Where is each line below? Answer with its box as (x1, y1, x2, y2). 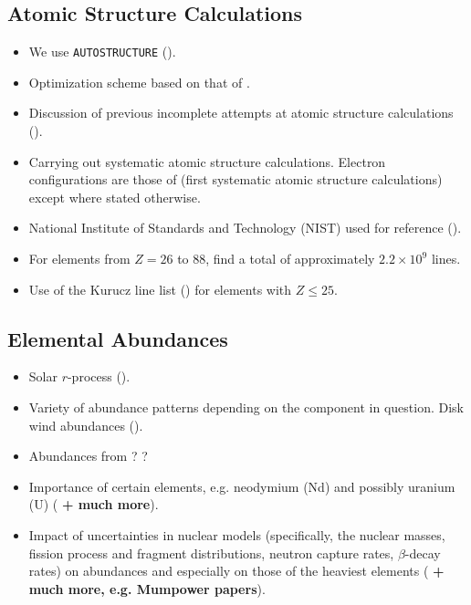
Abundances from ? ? (28, 446, 148, 465)
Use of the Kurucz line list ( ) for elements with (28, 279, 292, 298)
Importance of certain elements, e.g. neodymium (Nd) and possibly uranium (28, 476, 455, 495)
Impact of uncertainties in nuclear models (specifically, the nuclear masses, (28, 525, 445, 544)
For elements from (28, 249, 131, 268)
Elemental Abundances (7, 324, 228, 352)
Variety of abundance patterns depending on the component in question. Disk (28, 398, 464, 416)
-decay (404, 543, 441, 562)
